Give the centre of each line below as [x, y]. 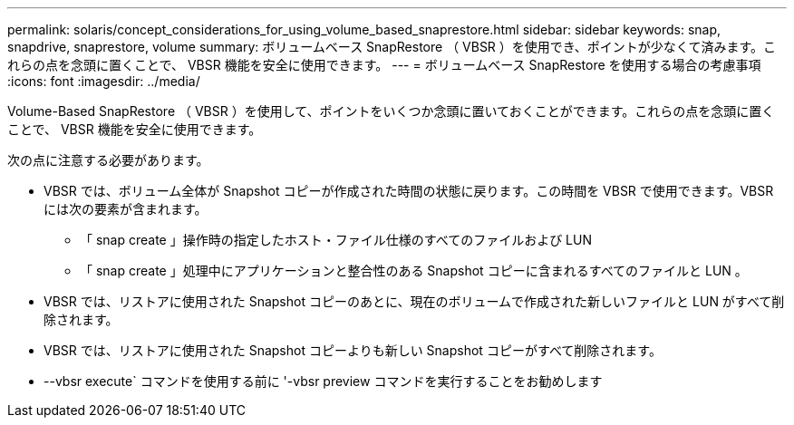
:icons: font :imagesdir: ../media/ [104, 81]
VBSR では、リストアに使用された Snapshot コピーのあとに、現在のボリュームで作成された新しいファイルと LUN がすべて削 [414, 301]
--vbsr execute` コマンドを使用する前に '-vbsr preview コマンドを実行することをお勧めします [323, 381]
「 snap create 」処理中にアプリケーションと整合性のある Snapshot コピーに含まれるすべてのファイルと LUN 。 [414, 270]
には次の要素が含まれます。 [126, 209]
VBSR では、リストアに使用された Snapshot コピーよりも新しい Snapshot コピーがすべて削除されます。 [353, 350]
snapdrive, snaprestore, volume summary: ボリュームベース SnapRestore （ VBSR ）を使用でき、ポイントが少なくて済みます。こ [392, 47]
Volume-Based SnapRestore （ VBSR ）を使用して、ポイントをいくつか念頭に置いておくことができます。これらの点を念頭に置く [391, 111]
